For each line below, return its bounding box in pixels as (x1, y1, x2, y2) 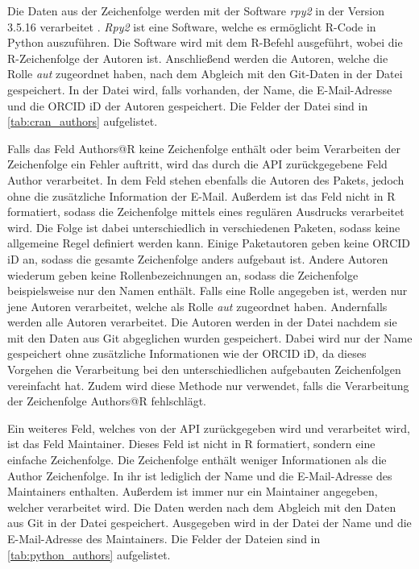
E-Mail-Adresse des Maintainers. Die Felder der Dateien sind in (7, 530, 321, 546)
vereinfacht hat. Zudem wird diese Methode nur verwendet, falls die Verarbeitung (7, 376, 409, 393)
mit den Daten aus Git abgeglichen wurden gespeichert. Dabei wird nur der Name (7, 329, 413, 346)
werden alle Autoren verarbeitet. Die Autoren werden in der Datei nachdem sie (7, 314, 397, 330)
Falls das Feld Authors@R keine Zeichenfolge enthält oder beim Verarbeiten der (7, 139, 400, 156)
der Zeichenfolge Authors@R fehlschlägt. (7, 392, 206, 409)
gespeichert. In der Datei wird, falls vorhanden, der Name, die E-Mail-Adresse (7, 81, 392, 98)
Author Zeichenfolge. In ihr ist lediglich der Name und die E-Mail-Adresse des (7, 467, 392, 484)
